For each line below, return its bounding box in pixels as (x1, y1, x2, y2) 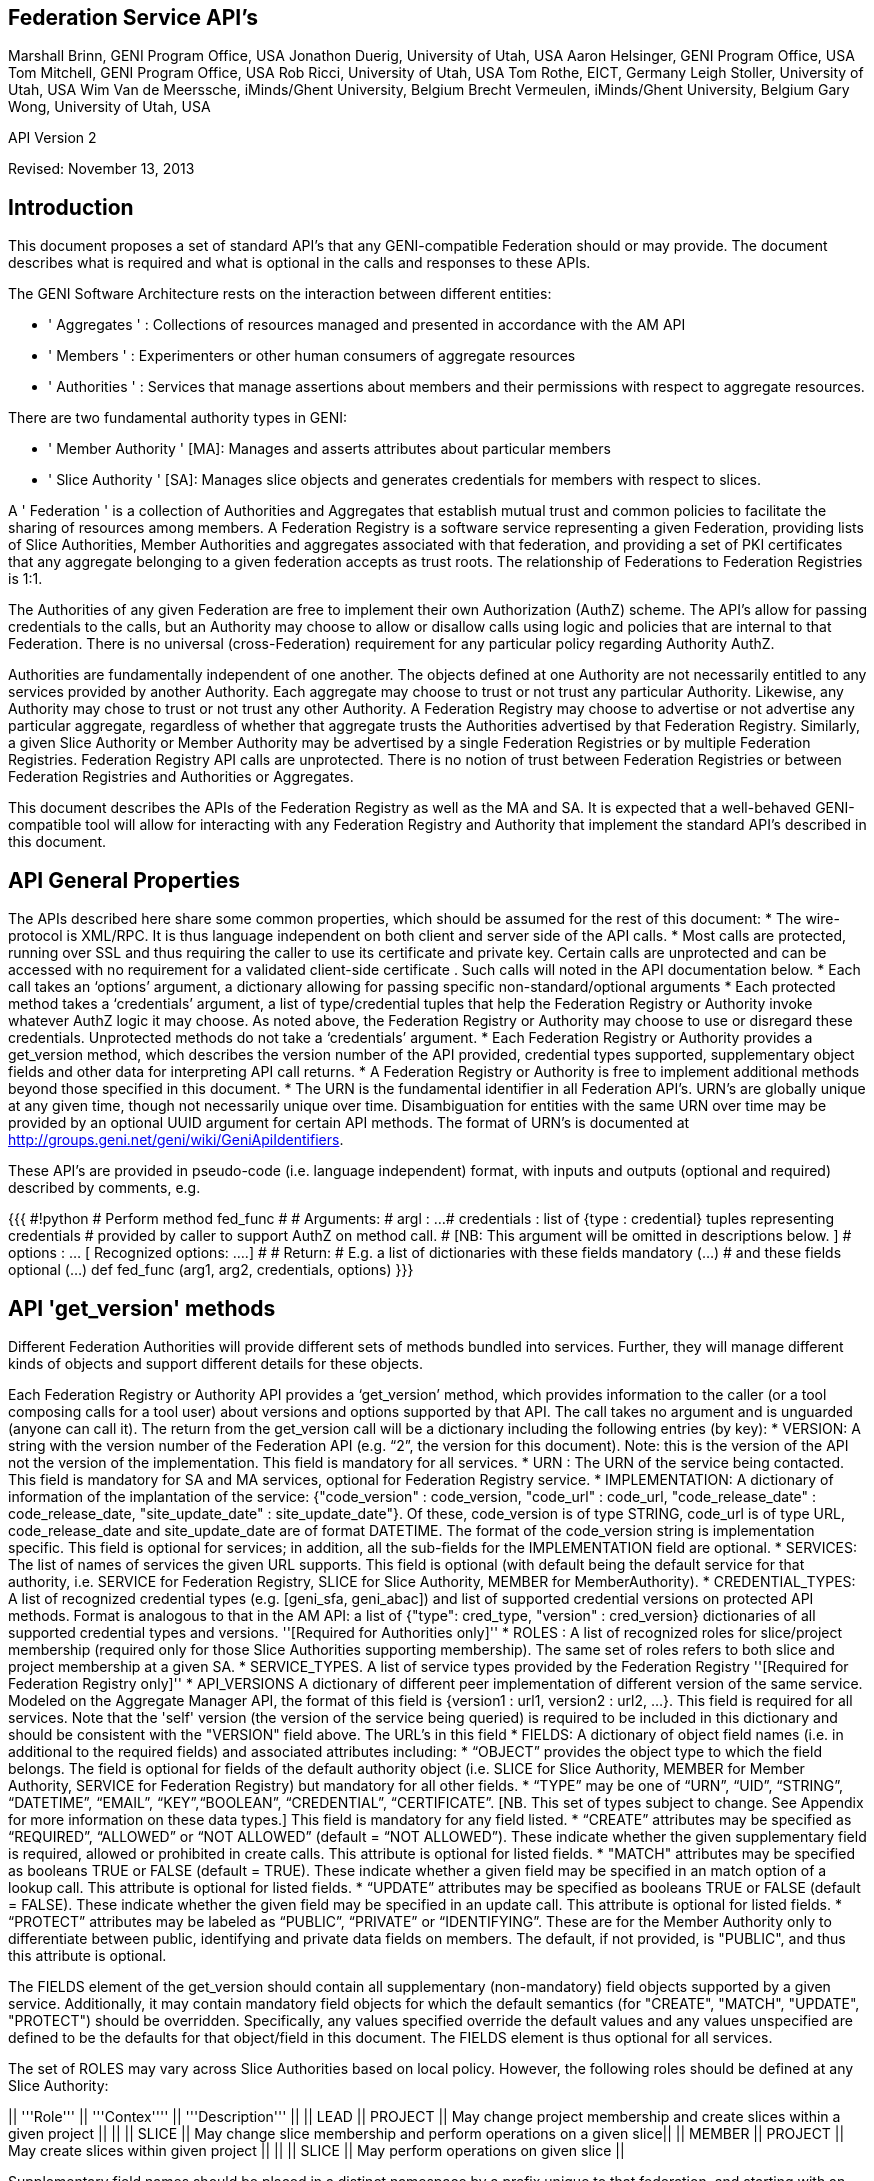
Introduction (8, 194, 134, 220)
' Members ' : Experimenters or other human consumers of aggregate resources (48, 347, 576, 365)
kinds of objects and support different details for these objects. (8, 1354, 424, 1372)
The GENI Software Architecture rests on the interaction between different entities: (8, 285, 552, 303)
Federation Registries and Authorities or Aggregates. (8, 768, 354, 786)
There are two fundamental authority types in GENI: (8, 409, 348, 427)
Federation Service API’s (8, 5, 259, 30)
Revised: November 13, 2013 (8, 160, 195, 178)
